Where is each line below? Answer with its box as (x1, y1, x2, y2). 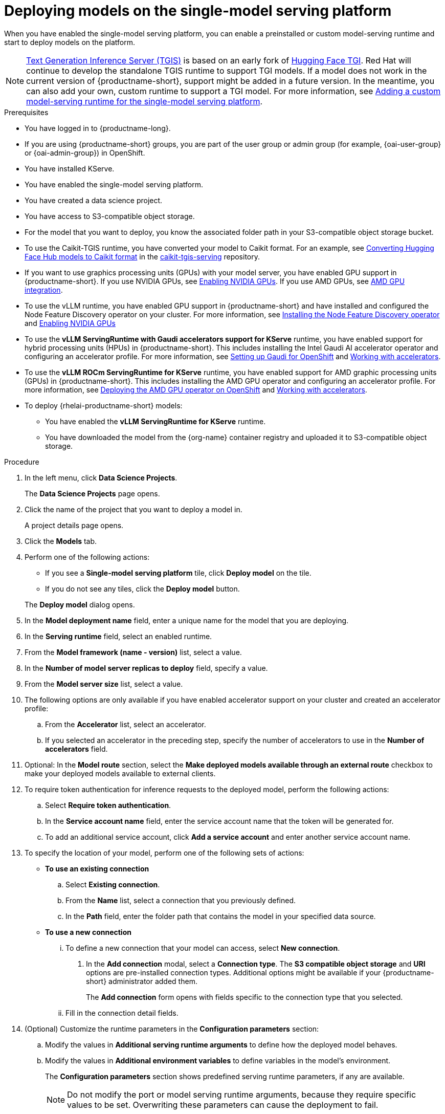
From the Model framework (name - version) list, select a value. (25, 647, 242, 657)
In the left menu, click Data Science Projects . (25, 473, 177, 482)
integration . (25, 285, 63, 294)
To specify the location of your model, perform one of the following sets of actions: (25, 848, 304, 857)
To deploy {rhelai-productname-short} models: (25, 401, 183, 410)
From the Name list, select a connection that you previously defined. (65, 895, 296, 905)
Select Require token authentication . (45, 800, 171, 810)
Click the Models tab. (25, 536, 97, 545)
